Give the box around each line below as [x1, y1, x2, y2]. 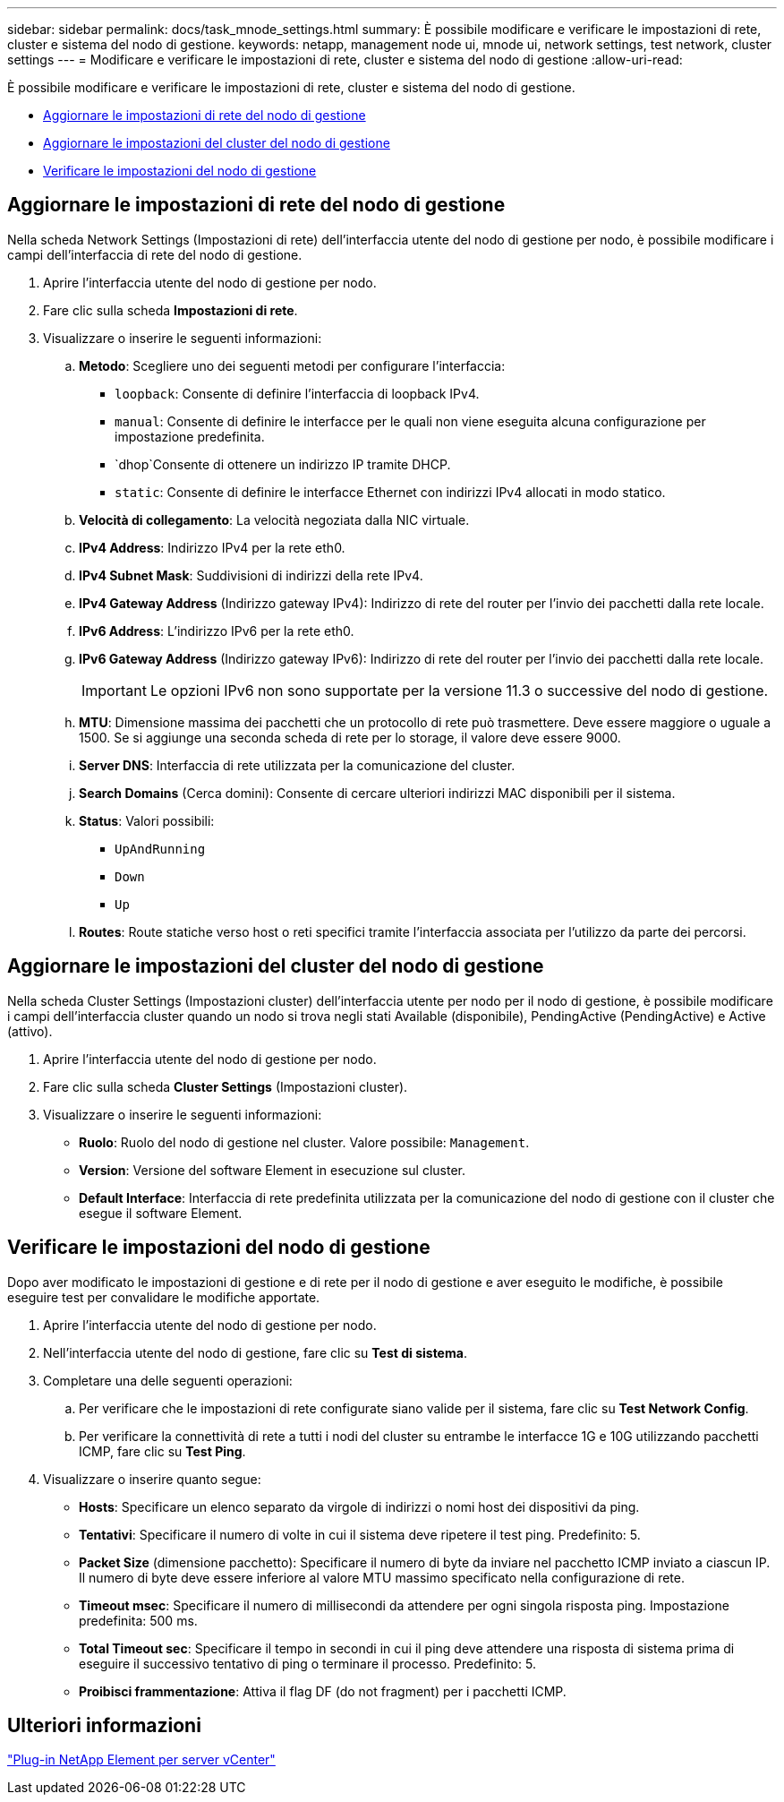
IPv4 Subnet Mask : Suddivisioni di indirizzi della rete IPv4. [79, 567, 423, 583]
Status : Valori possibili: [79, 812, 215, 828]
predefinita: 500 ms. [79, 1612, 198, 1628]
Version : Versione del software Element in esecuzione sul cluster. [79, 1162, 466, 1178]
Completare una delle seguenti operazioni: [43, 1372, 293, 1388]
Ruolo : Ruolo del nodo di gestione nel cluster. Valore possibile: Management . [79, 1134, 530, 1150]
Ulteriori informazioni [7, 1713, 201, 1737]
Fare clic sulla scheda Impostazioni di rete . [43, 302, 298, 318]
